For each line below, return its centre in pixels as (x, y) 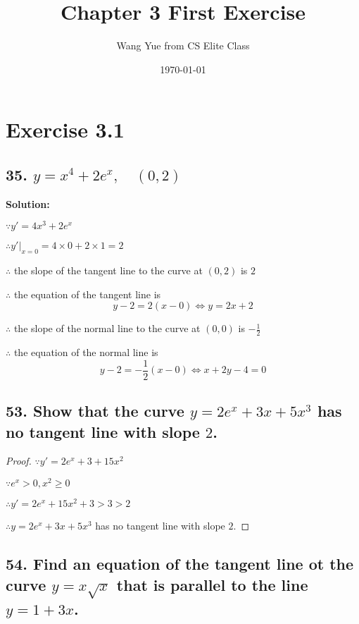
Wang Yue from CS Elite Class (183, 45)
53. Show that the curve (95, 411)
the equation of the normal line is (86, 352)
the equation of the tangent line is (87, 294)
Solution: (28, 203)
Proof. (19, 461)
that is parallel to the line (212, 584)
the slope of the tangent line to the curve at (108, 270)
